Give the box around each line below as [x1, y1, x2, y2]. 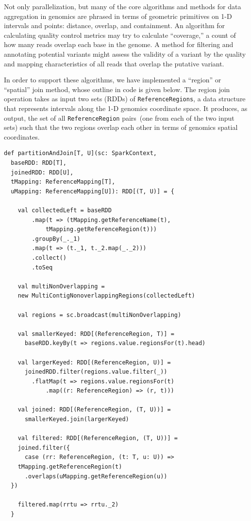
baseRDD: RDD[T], [11, 159, 67, 167]
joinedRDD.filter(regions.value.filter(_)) [24, 368, 167, 376]
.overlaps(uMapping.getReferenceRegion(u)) [24, 473, 167, 480]
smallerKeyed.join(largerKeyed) [24, 416, 129, 423]
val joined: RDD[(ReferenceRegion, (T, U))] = [17, 406, 171, 413]
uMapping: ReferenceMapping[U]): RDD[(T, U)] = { [11, 188, 174, 195]
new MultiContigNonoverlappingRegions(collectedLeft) [17, 292, 195, 300]
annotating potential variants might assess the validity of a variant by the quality [4, 48, 246, 59]
